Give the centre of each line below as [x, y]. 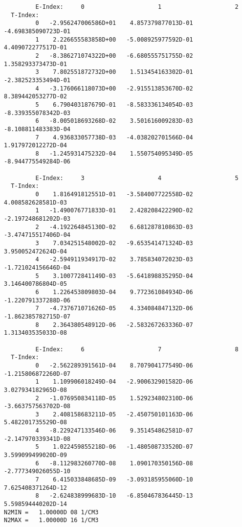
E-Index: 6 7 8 [137, 349]
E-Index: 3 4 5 [137, 178]
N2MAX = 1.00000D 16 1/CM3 [51, 520]
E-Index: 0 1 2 [137, 7]
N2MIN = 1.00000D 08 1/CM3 [51, 512]
